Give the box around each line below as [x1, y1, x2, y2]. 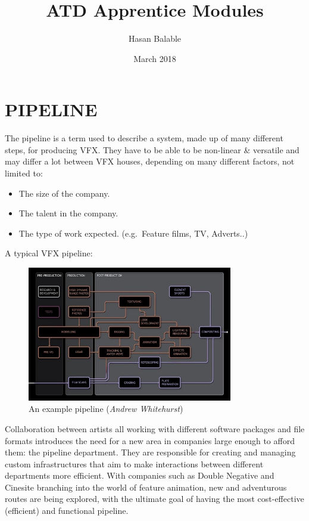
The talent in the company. [18, 207, 118, 219]
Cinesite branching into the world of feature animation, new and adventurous [5, 480, 287, 493]
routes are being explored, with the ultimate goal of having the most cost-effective [5, 492, 304, 505]
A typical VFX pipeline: [5, 247, 93, 259]
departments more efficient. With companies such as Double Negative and [5, 469, 274, 482]
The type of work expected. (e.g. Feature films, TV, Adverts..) [18, 227, 248, 239]
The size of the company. [18, 187, 110, 199]
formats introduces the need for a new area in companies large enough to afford [5, 434, 295, 446]
